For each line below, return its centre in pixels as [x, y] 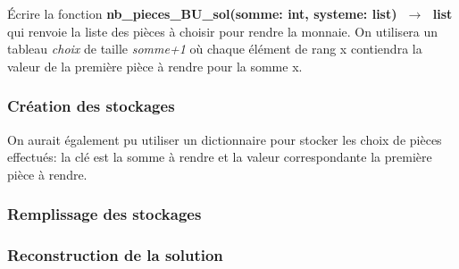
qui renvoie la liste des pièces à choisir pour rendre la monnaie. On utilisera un [223, 31]
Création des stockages [91, 106]
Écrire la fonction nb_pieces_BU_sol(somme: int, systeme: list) [202, 13]
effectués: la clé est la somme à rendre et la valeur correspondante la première [220, 157]
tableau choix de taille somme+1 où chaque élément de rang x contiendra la [215, 49]
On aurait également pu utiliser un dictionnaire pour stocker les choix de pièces [225, 139]
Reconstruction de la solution [115, 255]
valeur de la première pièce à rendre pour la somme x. [155, 66]
